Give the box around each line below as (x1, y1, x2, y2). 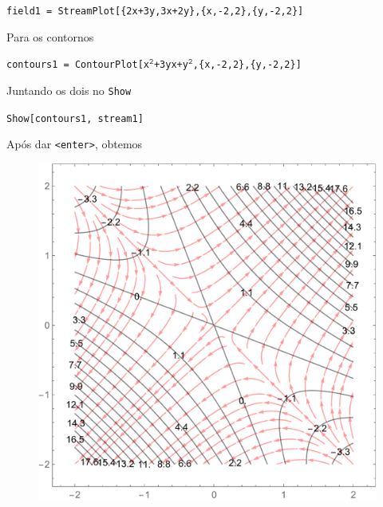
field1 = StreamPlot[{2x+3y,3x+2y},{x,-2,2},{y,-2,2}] (6, 6, 304, 17)
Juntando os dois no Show (6, 81, 132, 98)
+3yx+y (153, 59, 188, 71)
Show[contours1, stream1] (6, 112, 144, 124)
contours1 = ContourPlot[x (6, 59, 149, 71)
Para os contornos (6, 28, 94, 45)
